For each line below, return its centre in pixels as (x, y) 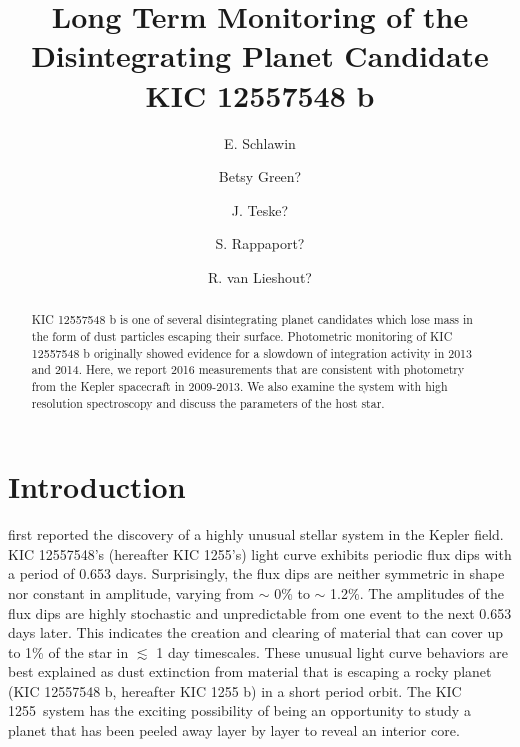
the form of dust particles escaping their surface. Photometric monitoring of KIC (242, 335)
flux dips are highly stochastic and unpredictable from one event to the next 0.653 (260, 612)
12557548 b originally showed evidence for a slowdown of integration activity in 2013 (251, 352)
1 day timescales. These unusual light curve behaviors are (332, 651)
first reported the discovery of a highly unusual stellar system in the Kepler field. (256, 534)
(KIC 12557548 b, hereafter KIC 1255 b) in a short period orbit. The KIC (235, 690)
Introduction (97, 486)
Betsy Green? (260, 176)
